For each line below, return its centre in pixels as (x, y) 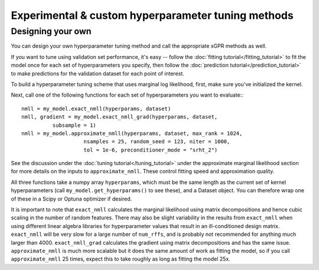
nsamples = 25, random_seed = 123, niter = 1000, (157, 142)
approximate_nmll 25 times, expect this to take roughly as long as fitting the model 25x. (121, 259)
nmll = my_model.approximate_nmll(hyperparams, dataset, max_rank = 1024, (132, 133)
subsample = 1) (74, 125)
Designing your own (51, 31)
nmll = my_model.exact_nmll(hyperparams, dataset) (96, 108)
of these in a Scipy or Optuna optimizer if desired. (71, 199)
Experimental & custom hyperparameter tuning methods (152, 15)
